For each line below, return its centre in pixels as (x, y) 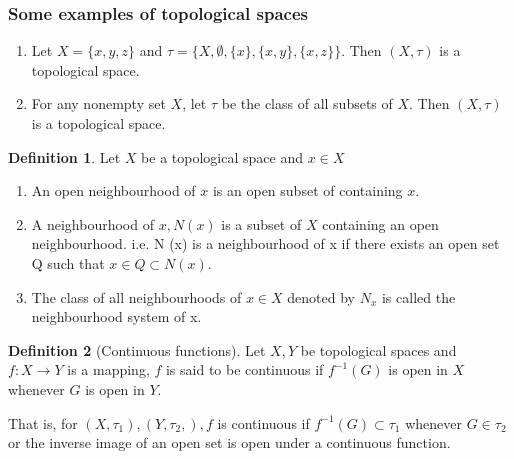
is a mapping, (108, 369)
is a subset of (261, 223)
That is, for (43, 422)
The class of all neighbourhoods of (136, 296)
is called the (418, 296)
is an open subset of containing (307, 190)
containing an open (380, 223)
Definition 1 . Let (64, 156)
